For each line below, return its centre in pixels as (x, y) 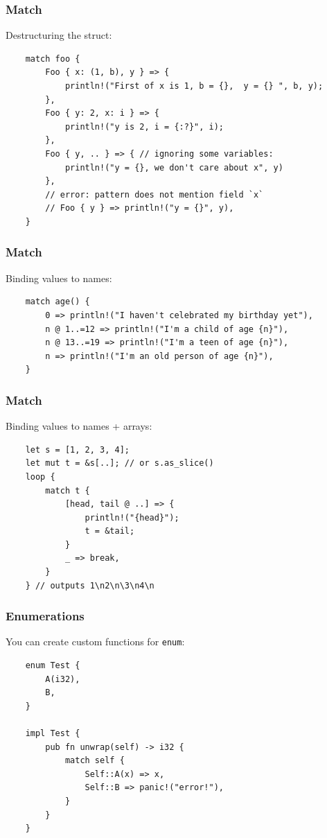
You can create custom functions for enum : (95, 641)
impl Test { (53, 734)
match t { (68, 490)
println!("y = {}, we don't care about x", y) (174, 167)
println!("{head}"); (132, 517)
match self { (95, 761)
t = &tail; (110, 531)
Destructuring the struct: (59, 35)
